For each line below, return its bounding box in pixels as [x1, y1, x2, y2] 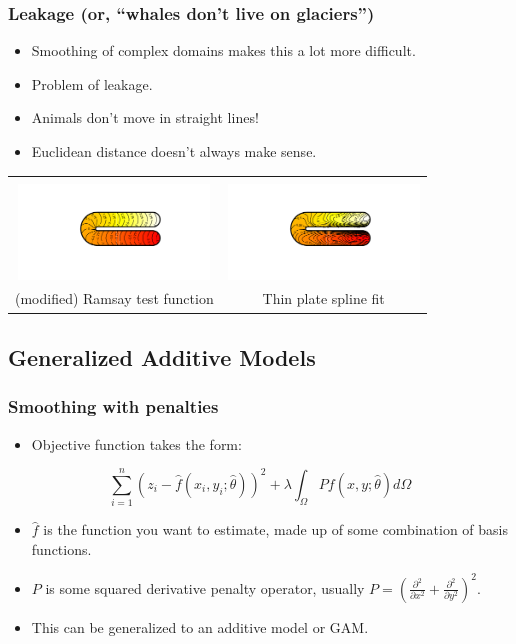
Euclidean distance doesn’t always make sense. [31, 141, 317, 161]
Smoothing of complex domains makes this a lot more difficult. [31, 40, 416, 61]
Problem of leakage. [31, 73, 153, 94]
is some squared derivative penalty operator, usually [45, 577, 365, 598]
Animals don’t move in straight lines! [31, 107, 259, 128]
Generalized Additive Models [8, 341, 316, 372]
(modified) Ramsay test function [15, 288, 214, 309]
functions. [31, 538, 92, 559]
